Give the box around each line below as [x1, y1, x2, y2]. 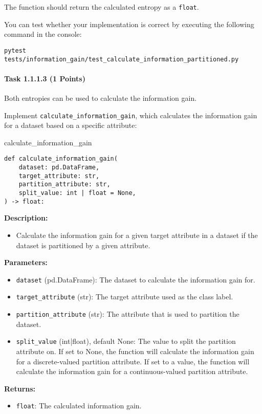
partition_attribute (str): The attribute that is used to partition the [16, 309, 239, 319]
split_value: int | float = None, [18, 189, 136, 197]
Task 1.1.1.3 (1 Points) [4, 73, 85, 83]
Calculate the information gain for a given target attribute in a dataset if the [16, 229, 258, 240]
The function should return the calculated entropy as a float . [4, 2, 199, 12]
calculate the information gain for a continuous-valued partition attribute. [16, 366, 248, 377]
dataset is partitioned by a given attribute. [16, 239, 150, 250]
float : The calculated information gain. [16, 400, 142, 411]
